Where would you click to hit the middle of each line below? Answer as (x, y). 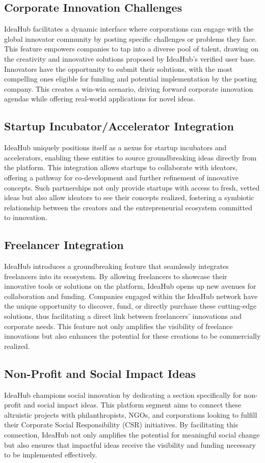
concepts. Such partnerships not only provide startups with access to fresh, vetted (132, 187)
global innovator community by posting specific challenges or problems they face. (130, 38)
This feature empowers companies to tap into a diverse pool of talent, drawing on (131, 49)
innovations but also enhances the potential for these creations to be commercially (132, 336)
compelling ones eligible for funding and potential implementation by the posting (131, 79)
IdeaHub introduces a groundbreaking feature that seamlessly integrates (116, 266)
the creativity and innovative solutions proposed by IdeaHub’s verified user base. (130, 58)
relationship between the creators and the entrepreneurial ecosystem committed (128, 207)
